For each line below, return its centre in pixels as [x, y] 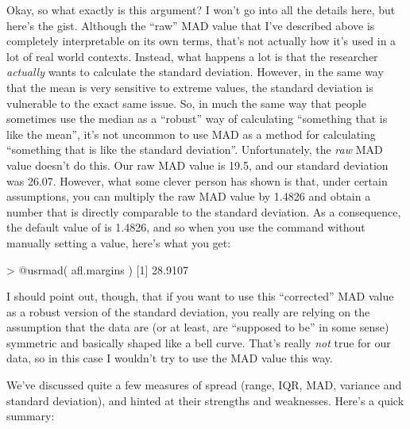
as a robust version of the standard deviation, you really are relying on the [188, 311]
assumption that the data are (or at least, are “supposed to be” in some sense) [198, 327]
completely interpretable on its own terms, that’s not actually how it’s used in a [201, 41]
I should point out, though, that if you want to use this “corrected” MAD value [200, 296]
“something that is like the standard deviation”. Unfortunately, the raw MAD [195, 149]
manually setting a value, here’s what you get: [119, 242]
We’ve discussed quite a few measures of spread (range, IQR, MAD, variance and [204, 385]
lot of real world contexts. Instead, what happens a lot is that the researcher [192, 56]
